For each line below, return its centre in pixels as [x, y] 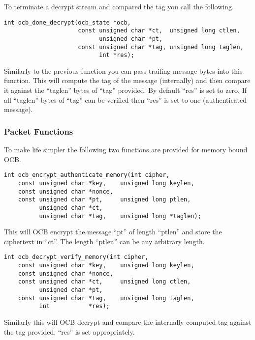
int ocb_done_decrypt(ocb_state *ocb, [67, 22]
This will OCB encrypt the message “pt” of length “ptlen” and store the [113, 232]
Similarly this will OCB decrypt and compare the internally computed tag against [128, 322]
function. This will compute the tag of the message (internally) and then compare [127, 80]
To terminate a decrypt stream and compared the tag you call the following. [119, 6]
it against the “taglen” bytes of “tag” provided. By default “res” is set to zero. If [125, 90]
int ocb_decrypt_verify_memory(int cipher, [76, 257]
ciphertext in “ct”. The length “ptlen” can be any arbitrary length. [104, 241]
